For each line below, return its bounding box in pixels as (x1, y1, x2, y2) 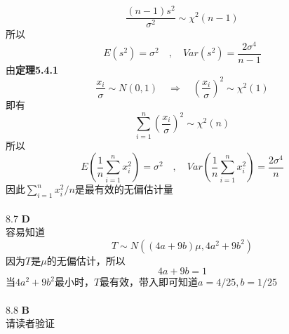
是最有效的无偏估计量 (74, 182, 173, 196)
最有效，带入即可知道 (100, 274, 199, 289)
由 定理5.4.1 (6, 62, 59, 76)
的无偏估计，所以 (46, 253, 126, 267)
